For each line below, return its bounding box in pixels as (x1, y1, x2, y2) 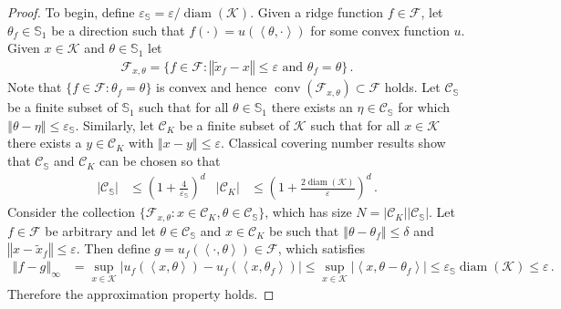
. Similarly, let (75, 115, 154, 134)
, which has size (265, 202, 352, 221)
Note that (7, 77, 62, 97)
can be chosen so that (99, 151, 221, 170)
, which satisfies (277, 239, 366, 258)
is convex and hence (156, 77, 267, 97)
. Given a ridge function (250, 3, 384, 21)
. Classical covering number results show (220, 133, 446, 152)
